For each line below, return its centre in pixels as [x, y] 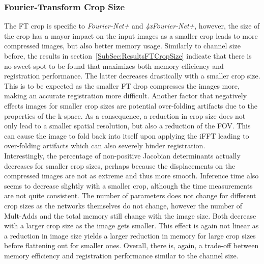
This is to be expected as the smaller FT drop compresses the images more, [122, 85]
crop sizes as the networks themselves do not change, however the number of [123, 205]
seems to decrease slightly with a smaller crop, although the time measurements [128, 185]
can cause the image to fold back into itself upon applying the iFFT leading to [127, 135]
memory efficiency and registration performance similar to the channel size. [121, 255]
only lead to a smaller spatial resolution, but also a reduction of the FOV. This [127, 126]
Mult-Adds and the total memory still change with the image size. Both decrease [130, 215]
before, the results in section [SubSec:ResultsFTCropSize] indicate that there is [128, 56]
